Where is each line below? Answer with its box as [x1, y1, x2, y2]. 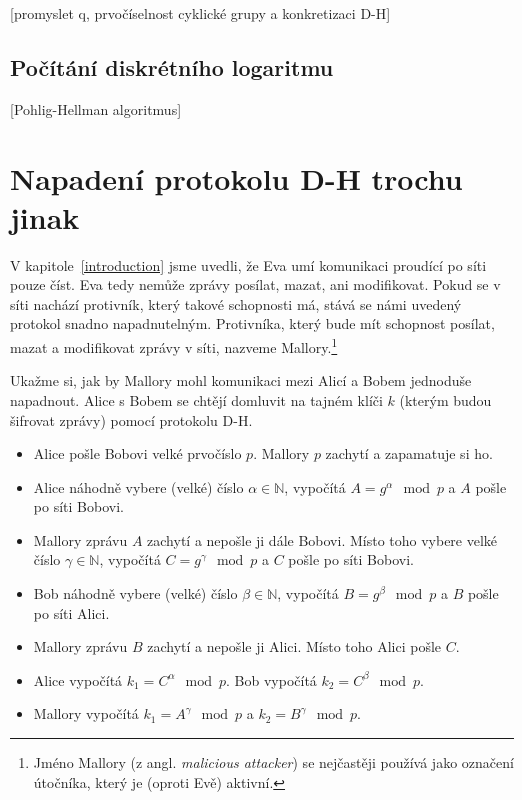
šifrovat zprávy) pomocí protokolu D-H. [10, 409, 253, 430]
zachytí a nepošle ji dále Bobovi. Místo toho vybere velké [147, 529, 498, 550]
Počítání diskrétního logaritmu [10, 51, 334, 82]
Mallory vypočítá [33, 703, 139, 724]
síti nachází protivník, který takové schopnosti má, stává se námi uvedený [10, 293, 462, 314]
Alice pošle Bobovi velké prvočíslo [33, 443, 242, 464]
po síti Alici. [33, 602, 110, 623]
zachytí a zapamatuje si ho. [325, 443, 493, 464]
